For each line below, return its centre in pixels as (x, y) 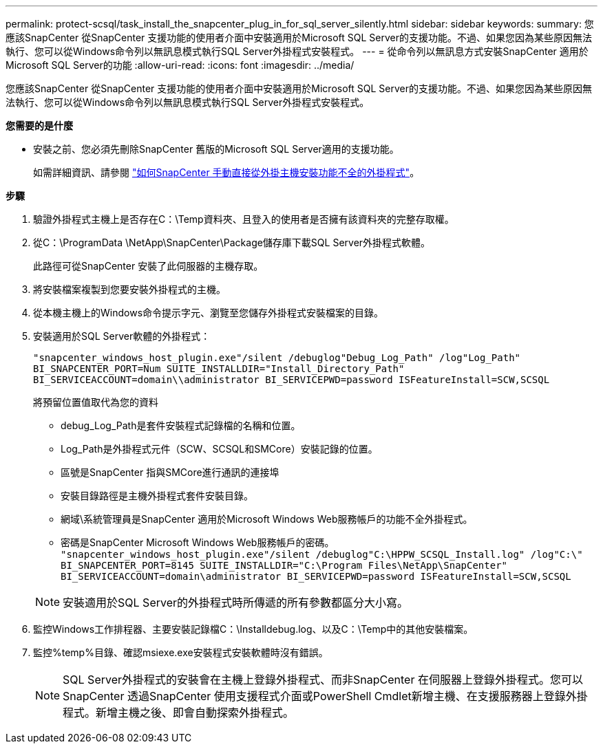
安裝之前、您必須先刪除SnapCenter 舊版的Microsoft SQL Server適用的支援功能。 (216, 149)
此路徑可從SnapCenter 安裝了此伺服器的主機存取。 (148, 266)
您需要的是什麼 (39, 126)
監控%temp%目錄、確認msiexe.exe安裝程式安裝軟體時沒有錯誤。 (181, 652)
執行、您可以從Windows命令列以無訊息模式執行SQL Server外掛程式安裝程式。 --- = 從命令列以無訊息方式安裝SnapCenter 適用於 (297, 51)
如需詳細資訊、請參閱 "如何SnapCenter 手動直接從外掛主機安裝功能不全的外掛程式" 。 (226, 172)
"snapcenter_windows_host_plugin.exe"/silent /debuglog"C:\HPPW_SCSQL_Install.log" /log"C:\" (322, 554)
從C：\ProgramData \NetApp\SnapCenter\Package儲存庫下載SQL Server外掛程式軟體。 (232, 242)
